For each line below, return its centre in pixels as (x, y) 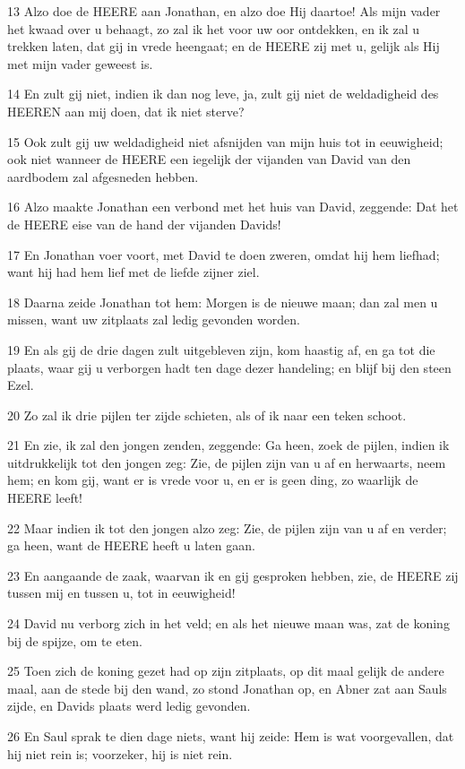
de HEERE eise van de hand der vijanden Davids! (144, 224)
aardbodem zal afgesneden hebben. (103, 176)
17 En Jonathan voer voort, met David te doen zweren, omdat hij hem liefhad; (224, 254)
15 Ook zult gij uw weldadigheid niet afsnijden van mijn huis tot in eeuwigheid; (225, 141)
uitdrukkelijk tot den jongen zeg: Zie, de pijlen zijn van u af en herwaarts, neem (227, 462)
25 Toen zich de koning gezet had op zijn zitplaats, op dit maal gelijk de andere (226, 671)
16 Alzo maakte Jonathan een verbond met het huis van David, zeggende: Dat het (233, 207)
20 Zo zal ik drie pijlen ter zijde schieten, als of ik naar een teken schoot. (207, 415)
